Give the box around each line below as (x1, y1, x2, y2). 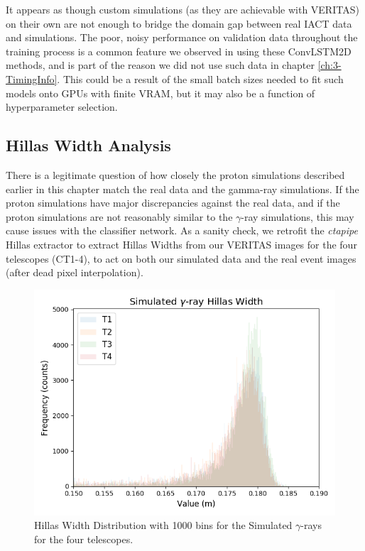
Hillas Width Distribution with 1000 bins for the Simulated (34, 518, 293, 533)
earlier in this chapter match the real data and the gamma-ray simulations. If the (6, 181, 359, 196)
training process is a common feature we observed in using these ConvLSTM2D (6, 43, 352, 58)
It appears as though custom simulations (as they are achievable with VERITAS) (6, 2, 359, 16)
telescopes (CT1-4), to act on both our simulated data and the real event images (6, 251, 356, 266)
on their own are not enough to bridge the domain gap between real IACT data (6, 16, 352, 31)
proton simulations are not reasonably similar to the (6, 209, 233, 224)
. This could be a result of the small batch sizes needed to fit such (57, 71, 344, 86)
